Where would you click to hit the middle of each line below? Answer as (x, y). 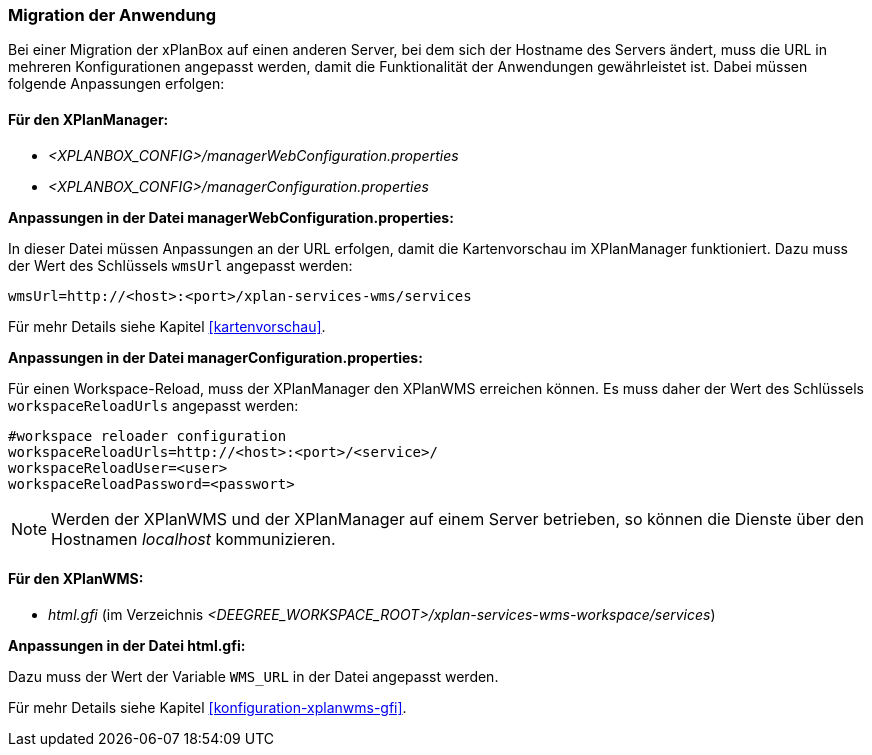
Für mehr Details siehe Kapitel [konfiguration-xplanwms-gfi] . (207, 707)
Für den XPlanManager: (88, 119)
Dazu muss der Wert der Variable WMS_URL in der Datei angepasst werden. (253, 676)
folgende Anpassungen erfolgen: (116, 84)
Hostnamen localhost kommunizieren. (193, 538)
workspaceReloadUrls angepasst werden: (153, 405)
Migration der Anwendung (112, 15)
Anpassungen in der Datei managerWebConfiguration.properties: (231, 217)
